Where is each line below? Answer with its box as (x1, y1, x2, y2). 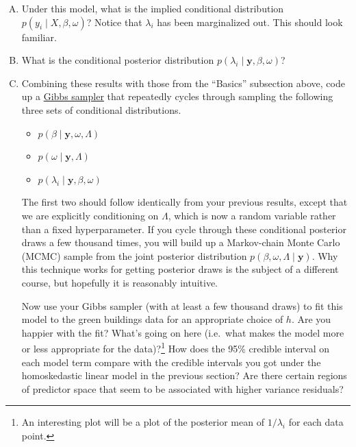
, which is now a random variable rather (168, 208, 336, 222)
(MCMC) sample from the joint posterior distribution (21, 248, 247, 263)
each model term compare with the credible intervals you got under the (21, 354, 321, 369)
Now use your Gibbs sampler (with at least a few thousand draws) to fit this (21, 298, 343, 313)
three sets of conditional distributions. (21, 102, 181, 117)
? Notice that (86, 14, 142, 29)
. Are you (291, 312, 331, 326)
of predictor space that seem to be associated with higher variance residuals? (21, 381, 344, 396)
